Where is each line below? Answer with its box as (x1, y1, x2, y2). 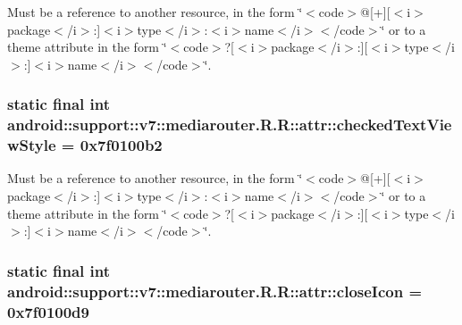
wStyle (7, 134, 56, 156)
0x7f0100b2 (80, 134, 163, 156)
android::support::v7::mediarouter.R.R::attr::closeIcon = (7, 279, 423, 302)
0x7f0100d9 (7, 300, 89, 322)
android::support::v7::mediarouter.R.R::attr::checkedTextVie (7, 113, 452, 136)
